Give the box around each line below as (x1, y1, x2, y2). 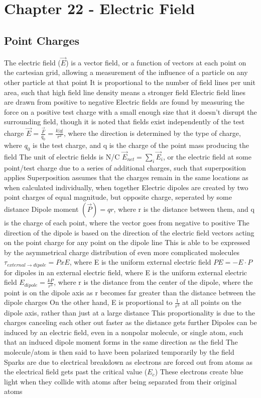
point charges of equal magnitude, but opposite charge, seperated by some (4, 192, 232, 202)
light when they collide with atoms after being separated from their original (4, 376, 237, 386)
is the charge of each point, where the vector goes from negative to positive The (4, 217, 249, 227)
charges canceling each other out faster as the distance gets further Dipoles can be (4, 317, 257, 328)
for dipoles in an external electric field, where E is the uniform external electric (4, 267, 247, 277)
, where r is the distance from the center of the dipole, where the (54, 277, 253, 287)
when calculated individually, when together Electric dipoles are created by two (4, 182, 248, 192)
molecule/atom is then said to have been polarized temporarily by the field (4, 346, 234, 357)
